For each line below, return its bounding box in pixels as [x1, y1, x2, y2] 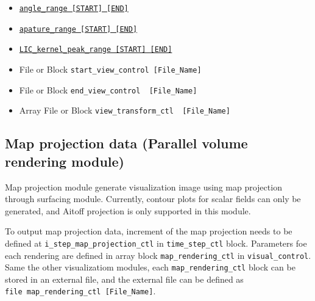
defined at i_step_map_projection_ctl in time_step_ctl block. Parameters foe [5, 236, 307, 249]
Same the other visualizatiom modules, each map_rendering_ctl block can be [5, 261, 296, 274]
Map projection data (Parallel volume [5, 134, 248, 153]
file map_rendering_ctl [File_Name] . [5, 285, 156, 297]
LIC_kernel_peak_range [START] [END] [19, 45, 172, 54]
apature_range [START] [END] [19, 24, 138, 34]
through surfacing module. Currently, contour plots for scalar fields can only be [5, 192, 301, 205]
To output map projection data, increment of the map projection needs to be [5, 225, 292, 238]
